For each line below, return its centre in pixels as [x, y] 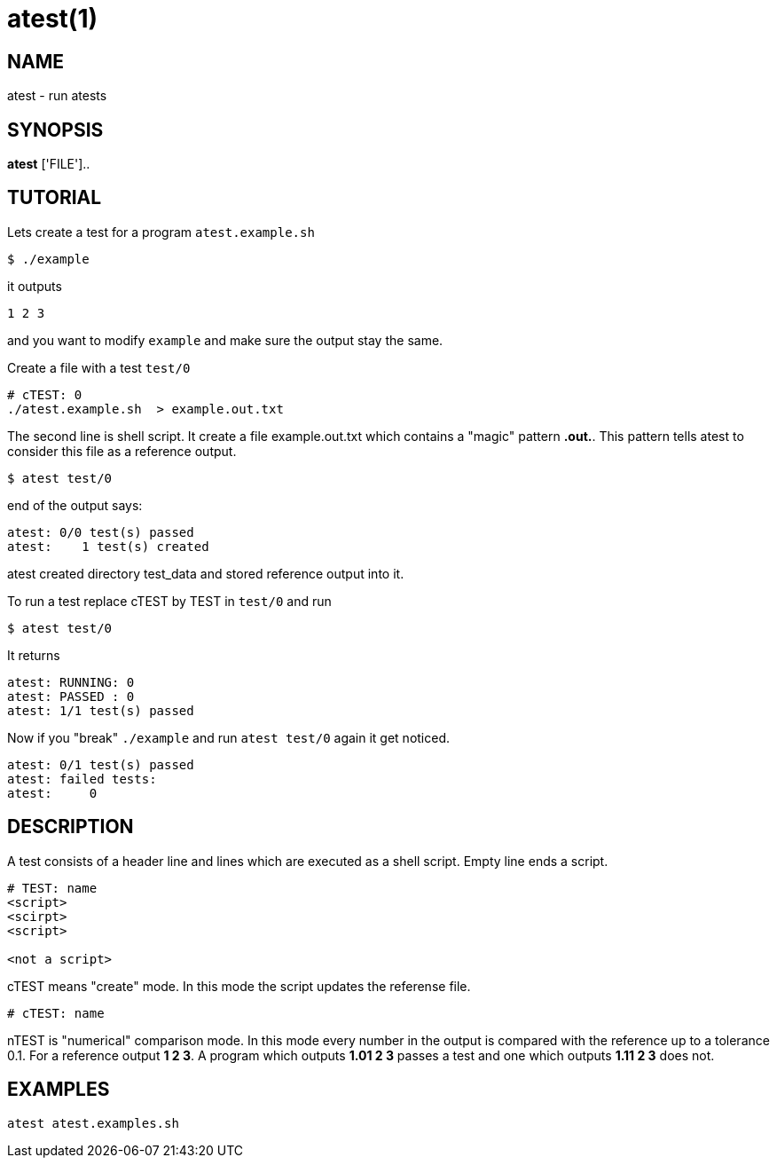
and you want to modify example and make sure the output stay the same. [225, 340]
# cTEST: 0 [45, 394]
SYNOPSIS [55, 130]
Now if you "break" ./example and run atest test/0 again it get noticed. [229, 737]
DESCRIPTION [71, 827]
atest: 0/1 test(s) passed [101, 764]
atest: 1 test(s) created [108, 546]
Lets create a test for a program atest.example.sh [161, 232]
